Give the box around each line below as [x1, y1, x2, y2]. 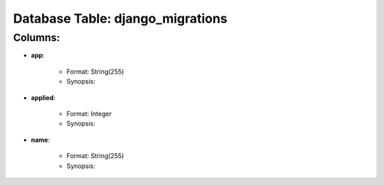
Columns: [13, 31, 60, 44]
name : [31, 135, 50, 144]
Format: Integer [66, 109, 112, 118]
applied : [31, 93, 56, 102]
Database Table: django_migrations [13, 11, 228, 26]
